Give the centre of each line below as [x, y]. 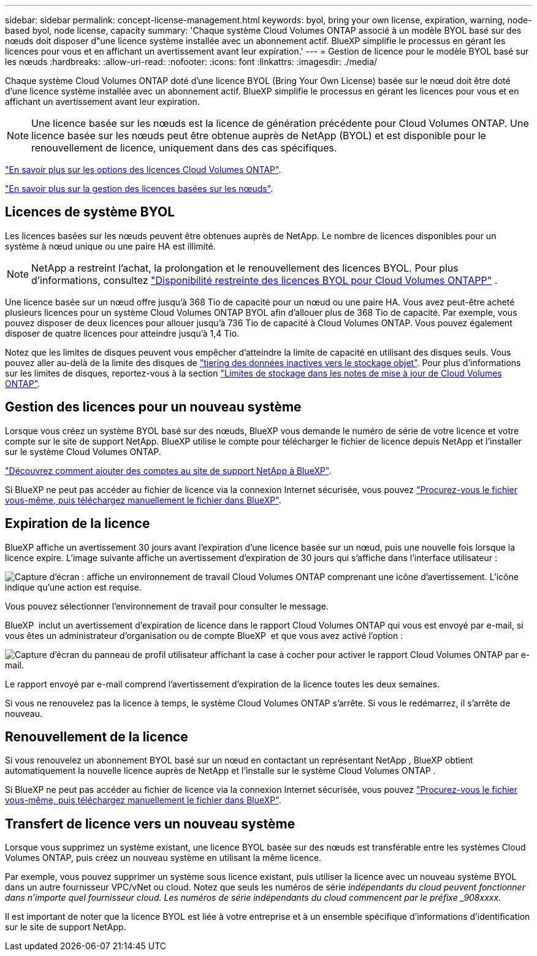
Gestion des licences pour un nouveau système [153, 407]
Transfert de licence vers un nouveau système [150, 824]
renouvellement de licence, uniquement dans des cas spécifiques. [184, 148]
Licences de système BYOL [90, 212]
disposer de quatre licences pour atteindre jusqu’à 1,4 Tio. [122, 333]
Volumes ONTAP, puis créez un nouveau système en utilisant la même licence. [163, 858]
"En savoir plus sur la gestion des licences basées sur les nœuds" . [139, 189]
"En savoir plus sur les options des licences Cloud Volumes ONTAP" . [143, 170]
